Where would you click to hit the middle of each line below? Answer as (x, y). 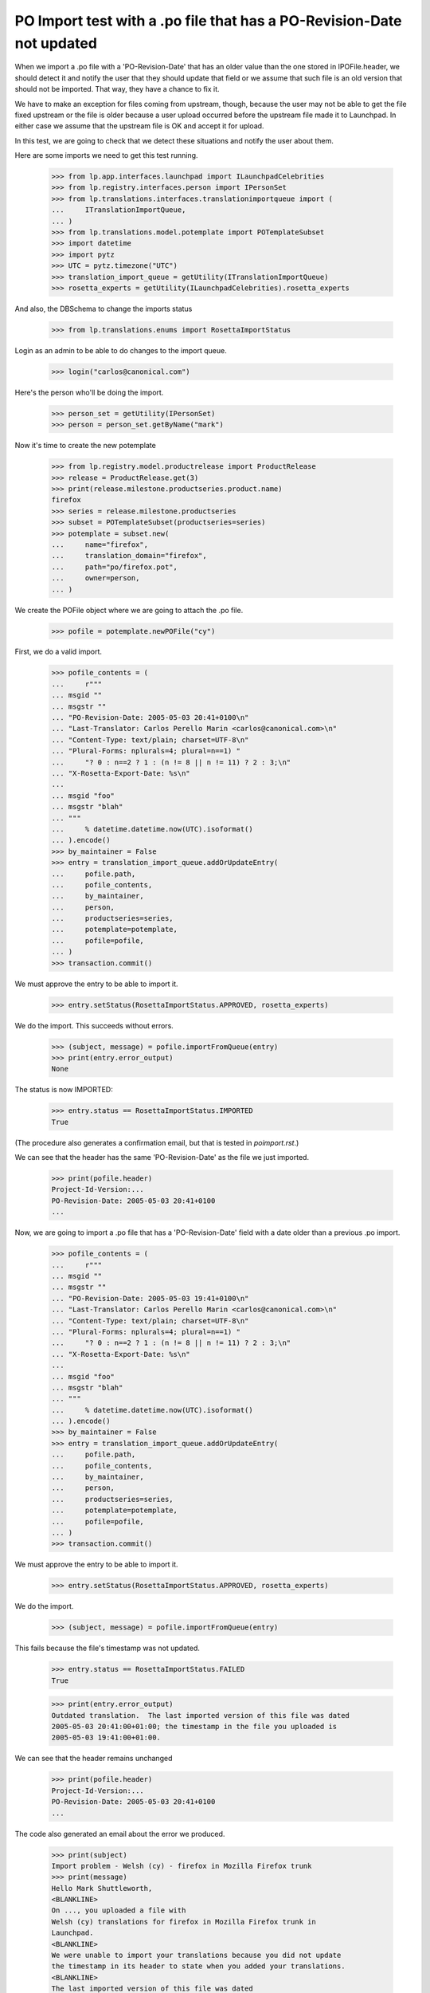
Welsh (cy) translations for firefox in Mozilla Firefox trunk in (184, 1922)
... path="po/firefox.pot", (115, 567)
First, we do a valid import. (59, 652)
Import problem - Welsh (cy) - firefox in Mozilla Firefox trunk (182, 1866)
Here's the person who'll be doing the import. (89, 392)
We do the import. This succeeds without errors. (94, 1025)
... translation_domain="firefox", (129, 556)
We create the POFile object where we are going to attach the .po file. (129, 610)
